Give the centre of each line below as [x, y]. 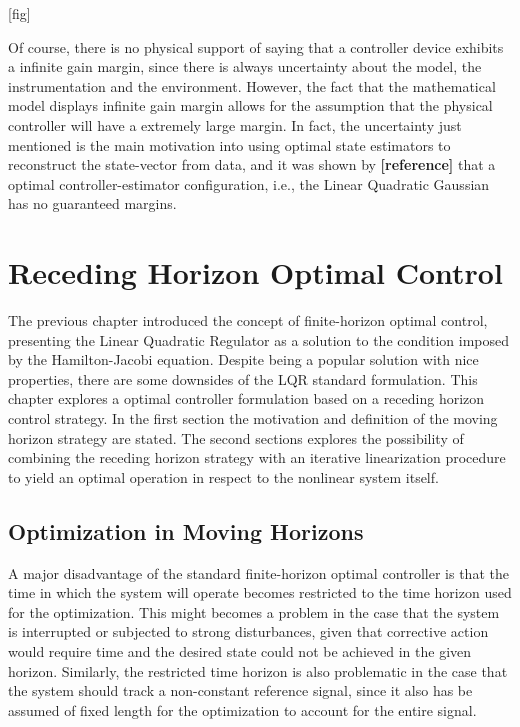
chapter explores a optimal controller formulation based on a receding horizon [246, 398]
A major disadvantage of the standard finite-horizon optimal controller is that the [258, 572]
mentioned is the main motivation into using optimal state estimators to [229, 144]
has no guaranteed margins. [92, 203]
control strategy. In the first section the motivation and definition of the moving [253, 418]
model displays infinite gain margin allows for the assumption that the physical [250, 105]
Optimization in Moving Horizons [186, 530]
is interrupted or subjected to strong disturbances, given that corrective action [248, 631]
